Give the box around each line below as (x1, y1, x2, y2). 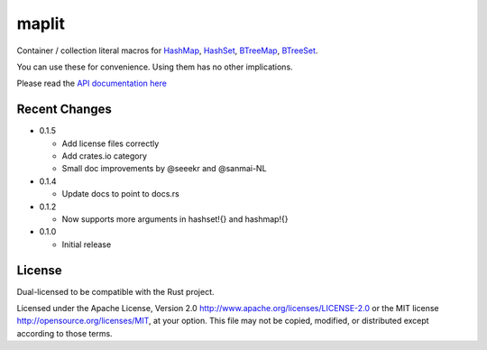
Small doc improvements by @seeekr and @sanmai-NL (61, 163, 267, 174)
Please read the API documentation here (16, 78, 167, 89)
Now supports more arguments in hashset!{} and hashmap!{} (61, 213, 289, 225)
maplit (16, 14, 65, 33)
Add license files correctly (61, 138, 160, 149)
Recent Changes (16, 102, 113, 117)
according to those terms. (16, 327, 113, 338)
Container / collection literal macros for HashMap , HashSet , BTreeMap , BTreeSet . (16, 45, 318, 56)
